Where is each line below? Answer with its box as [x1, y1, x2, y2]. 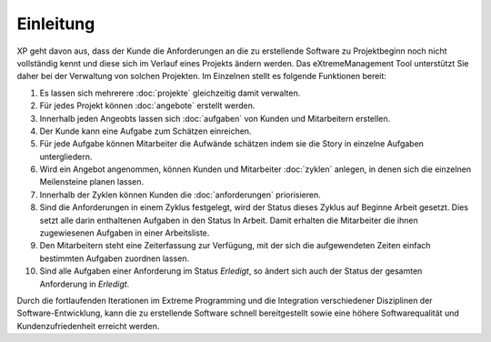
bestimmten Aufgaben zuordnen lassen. [39, 253, 190, 264]
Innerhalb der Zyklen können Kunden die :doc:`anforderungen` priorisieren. [39, 189, 322, 200]
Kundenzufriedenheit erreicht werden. [16, 320, 160, 331]
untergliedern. [39, 151, 93, 162]
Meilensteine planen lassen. [39, 176, 145, 187]
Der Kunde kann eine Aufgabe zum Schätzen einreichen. [39, 126, 252, 136]
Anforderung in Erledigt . [39, 278, 130, 289]
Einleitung [16, 14, 95, 34]
